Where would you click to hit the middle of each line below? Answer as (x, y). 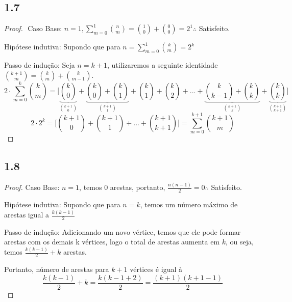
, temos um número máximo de (189, 204)
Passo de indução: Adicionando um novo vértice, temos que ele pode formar (123, 231)
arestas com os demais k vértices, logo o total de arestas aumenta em (112, 242)
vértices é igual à (156, 269)
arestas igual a (27, 214)
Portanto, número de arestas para (57, 269)
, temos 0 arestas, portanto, (122, 187)
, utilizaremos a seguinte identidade (162, 65)
